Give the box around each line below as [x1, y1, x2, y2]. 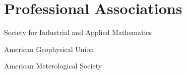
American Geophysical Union [4, 43, 94, 54]
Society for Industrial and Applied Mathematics [4, 27, 152, 37]
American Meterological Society [4, 60, 102, 71]
